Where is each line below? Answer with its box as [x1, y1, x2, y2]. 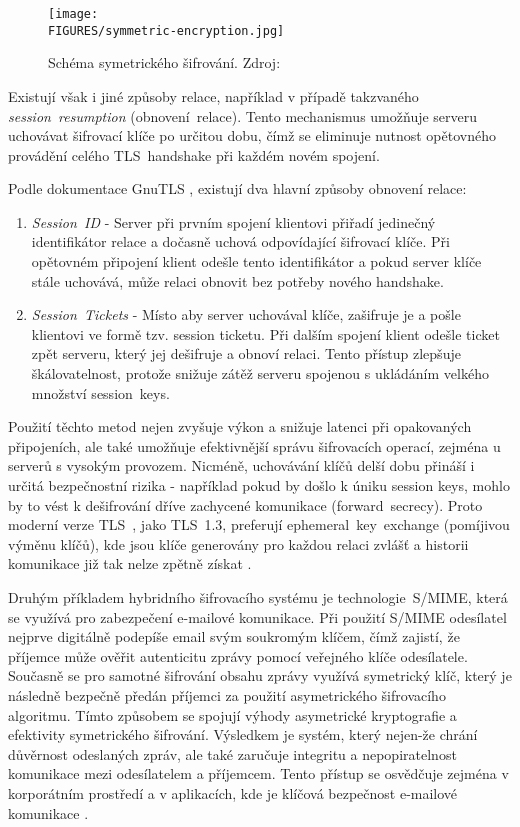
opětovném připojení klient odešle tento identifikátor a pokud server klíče [31, 251, 482, 272]
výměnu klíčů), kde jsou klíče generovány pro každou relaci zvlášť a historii [8, 533, 469, 554]
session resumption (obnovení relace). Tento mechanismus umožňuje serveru [8, 105, 478, 126]
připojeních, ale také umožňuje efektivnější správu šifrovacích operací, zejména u [8, 435, 501, 456]
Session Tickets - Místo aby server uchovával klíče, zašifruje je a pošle [31, 304, 461, 325]
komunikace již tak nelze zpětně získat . [8, 553, 252, 574]
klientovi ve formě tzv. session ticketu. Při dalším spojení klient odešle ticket [31, 323, 500, 344]
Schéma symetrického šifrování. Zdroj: [48, 52, 281, 73]
